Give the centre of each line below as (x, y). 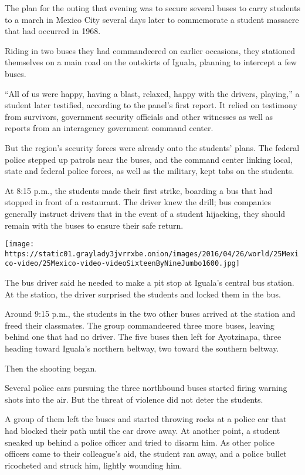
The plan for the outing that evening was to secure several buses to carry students (152, 8)
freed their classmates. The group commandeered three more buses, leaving (140, 325)
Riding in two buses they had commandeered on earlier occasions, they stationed (150, 50)
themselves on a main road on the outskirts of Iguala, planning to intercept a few (151, 62)
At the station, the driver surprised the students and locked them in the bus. (143, 294)
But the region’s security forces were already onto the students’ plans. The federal (152, 147)
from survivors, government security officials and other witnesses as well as (139, 116)
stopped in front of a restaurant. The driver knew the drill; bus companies (138, 202)
